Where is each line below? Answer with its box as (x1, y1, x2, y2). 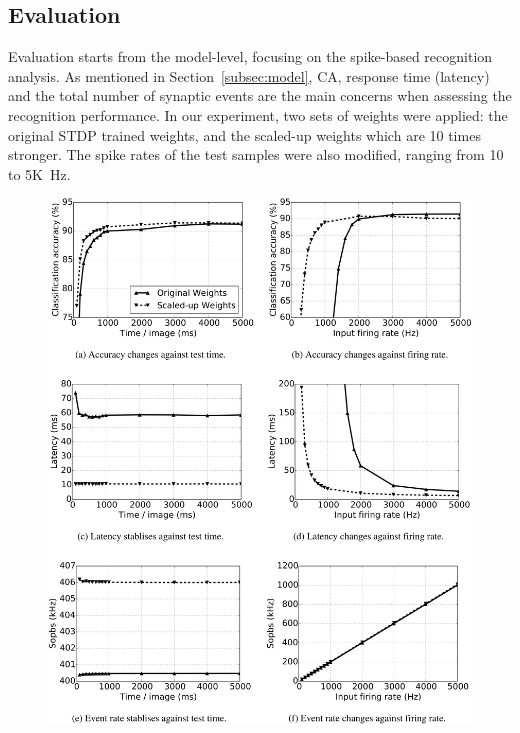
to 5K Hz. (8, 163, 71, 184)
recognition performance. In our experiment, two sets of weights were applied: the (8, 104, 508, 125)
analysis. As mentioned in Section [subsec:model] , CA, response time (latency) (8, 65, 490, 86)
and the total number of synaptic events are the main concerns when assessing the (8, 85, 512, 106)
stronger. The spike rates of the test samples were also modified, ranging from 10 (8, 144, 504, 165)
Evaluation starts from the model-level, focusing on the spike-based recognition (8, 46, 493, 67)
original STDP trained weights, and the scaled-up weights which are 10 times (8, 124, 481, 145)
